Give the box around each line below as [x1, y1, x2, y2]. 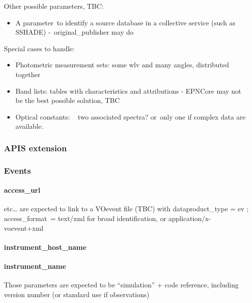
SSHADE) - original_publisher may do [15, 27, 134, 37]
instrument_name [4, 261, 66, 271]
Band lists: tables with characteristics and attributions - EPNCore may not [15, 85, 242, 96]
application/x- [168, 213, 211, 223]
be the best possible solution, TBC [15, 95, 120, 105]
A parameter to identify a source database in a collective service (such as [15, 17, 236, 27]
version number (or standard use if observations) [4, 289, 150, 299]
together [15, 69, 41, 79]
